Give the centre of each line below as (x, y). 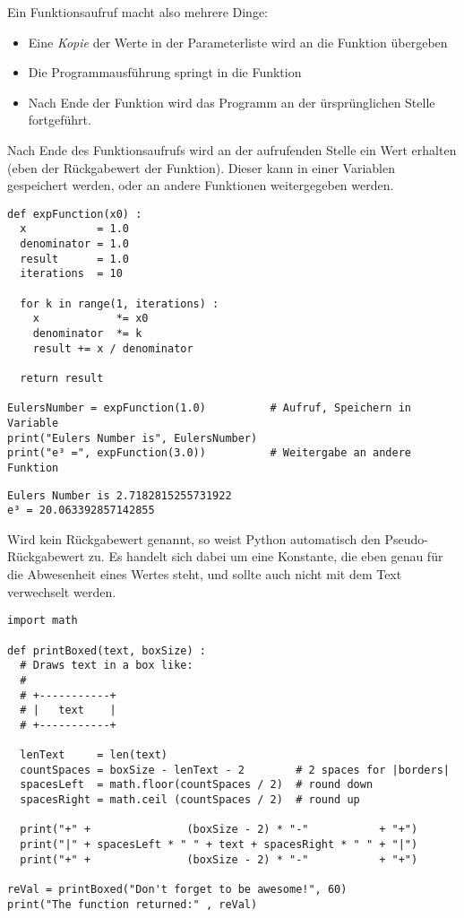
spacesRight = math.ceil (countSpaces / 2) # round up (190, 800)
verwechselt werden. (62, 591)
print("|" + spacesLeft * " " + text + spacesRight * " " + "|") (219, 845)
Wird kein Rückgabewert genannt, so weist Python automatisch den (194, 538)
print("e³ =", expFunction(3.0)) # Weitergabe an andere (210, 453)
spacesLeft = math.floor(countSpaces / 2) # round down (197, 785)
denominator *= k (87, 333)
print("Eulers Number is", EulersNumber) (133, 438)
